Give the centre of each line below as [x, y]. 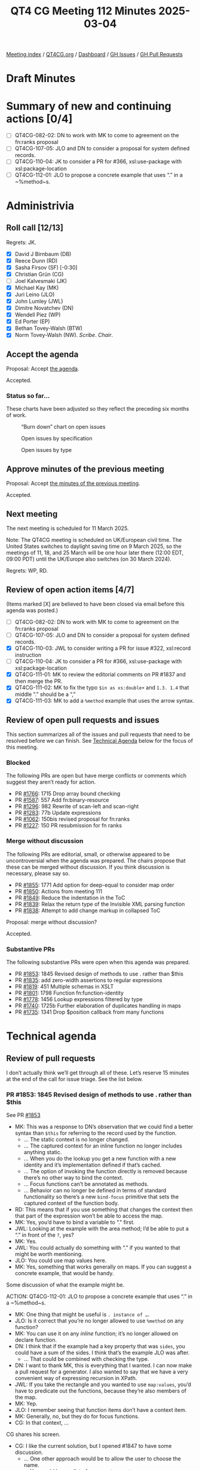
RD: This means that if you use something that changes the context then [104, 1210]
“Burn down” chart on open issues [63, 427]
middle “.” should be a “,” [45, 694]
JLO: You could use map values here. [61, 1261]
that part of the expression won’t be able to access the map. [89, 1216]
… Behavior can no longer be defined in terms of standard [95, 1191]
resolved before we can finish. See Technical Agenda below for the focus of [100, 741]
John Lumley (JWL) [39, 301]
